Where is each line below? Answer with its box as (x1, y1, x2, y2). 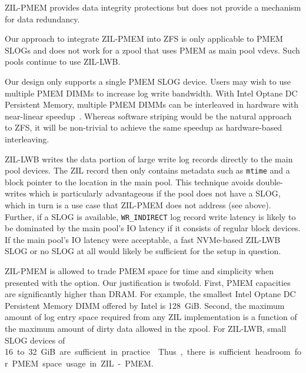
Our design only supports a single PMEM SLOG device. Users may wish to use (5, 75, 291, 87)
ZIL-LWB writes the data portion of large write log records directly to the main (5, 152, 293, 165)
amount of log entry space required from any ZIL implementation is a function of (5, 311, 297, 323)
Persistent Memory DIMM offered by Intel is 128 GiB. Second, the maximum (5, 299, 285, 311)
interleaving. (5, 132, 49, 145)
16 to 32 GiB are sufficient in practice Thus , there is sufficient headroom (5, 345, 291, 358)
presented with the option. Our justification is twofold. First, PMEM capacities (5, 276, 291, 288)
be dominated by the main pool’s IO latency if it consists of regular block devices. (5, 222, 301, 234)
